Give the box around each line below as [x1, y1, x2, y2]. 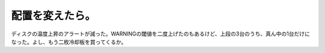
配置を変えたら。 [11, 9, 96, 22]
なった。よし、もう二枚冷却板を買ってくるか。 [11, 38, 126, 45]
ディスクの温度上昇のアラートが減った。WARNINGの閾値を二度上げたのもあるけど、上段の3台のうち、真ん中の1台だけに [11, 30, 310, 37]
